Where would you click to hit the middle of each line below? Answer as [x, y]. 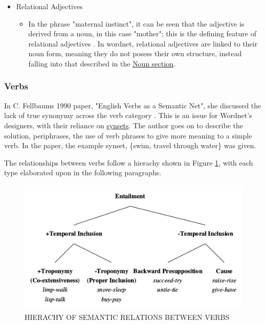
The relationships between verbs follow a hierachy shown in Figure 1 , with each [129, 162]
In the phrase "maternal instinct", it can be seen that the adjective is [136, 23]
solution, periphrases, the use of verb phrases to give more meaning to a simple [128, 135]
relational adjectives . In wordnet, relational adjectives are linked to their [143, 43]
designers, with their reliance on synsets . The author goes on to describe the [124, 125]
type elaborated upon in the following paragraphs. [83, 172]
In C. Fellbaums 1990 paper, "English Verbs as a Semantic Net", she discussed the [133, 105]
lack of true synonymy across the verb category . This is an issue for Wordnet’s [128, 115]
